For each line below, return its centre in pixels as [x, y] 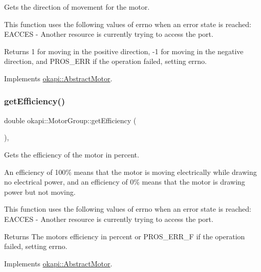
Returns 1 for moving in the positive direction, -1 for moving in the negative [124, 51]
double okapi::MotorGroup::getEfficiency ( [70, 120]
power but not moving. [40, 191]
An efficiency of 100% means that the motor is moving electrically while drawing [130, 172]
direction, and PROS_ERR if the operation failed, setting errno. [106, 61]
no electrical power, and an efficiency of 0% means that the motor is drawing [125, 182]
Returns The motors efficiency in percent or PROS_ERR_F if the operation [125, 236]
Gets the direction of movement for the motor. [77, 7]
